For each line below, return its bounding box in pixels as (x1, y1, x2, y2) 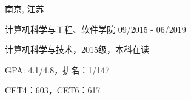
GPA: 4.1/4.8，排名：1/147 (5, 63, 110, 76)
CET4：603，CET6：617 (5, 84, 101, 96)
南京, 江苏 (5, 2, 44, 15)
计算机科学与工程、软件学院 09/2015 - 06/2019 (5, 22, 186, 35)
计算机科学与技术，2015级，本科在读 (5, 43, 149, 56)
